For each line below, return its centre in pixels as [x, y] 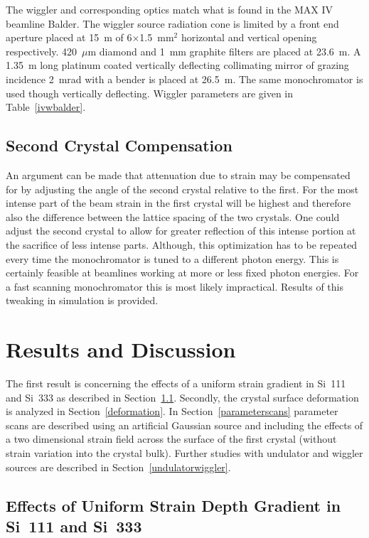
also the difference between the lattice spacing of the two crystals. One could [173, 216]
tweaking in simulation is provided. [82, 300]
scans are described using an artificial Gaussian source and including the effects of [184, 425]
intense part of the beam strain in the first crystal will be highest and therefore [178, 203]
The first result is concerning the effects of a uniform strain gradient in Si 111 [176, 383]
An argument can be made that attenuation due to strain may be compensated [178, 174]
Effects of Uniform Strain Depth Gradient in [173, 505]
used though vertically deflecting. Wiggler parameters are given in [150, 93]
